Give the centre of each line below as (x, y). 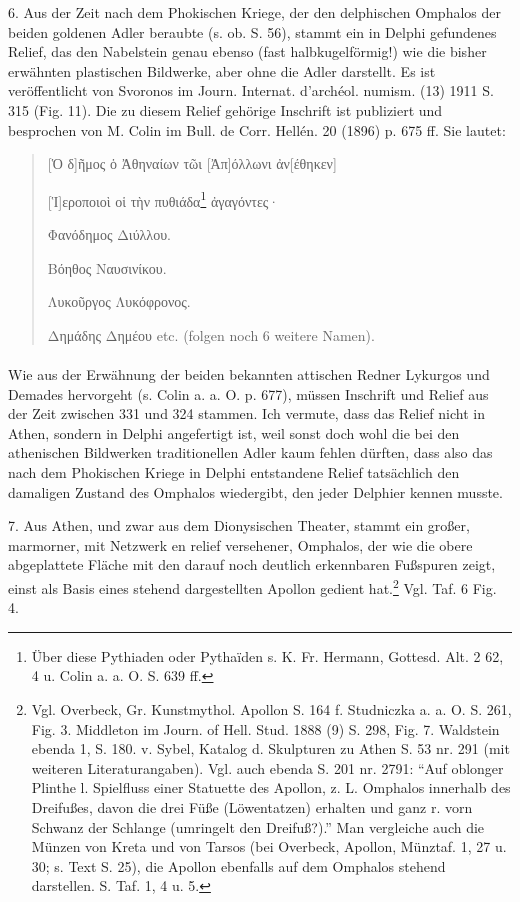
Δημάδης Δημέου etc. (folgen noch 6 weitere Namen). (211, 334)
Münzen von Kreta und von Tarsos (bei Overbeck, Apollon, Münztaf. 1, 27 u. (269, 846)
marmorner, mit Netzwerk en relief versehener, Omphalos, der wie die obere (240, 544)
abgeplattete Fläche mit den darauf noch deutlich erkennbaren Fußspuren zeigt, (252, 564)
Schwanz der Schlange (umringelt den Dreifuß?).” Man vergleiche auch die (258, 826)
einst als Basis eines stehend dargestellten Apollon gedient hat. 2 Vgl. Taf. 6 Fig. (252, 586)
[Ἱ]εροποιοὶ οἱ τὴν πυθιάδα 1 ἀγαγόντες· (163, 199)
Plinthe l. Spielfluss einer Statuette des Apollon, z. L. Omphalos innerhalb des (271, 787)
